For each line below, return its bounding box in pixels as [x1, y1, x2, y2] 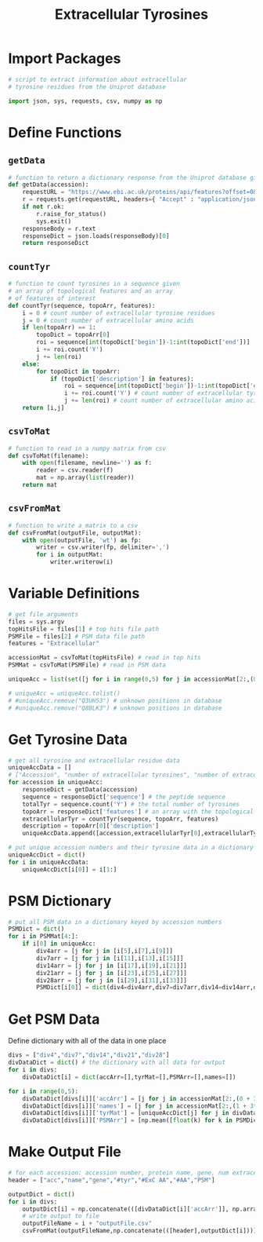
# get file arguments [8, 610, 79, 618]
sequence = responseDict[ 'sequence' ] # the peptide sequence [22, 793, 225, 801]
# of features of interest [8, 294, 96, 302]
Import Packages [8, 49, 121, 68]
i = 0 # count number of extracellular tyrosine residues [22, 309, 215, 317]
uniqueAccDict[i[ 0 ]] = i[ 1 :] [22, 865, 117, 873]
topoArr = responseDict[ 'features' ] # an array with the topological [22, 807, 254, 816]
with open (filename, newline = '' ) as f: [22, 459, 153, 467]
